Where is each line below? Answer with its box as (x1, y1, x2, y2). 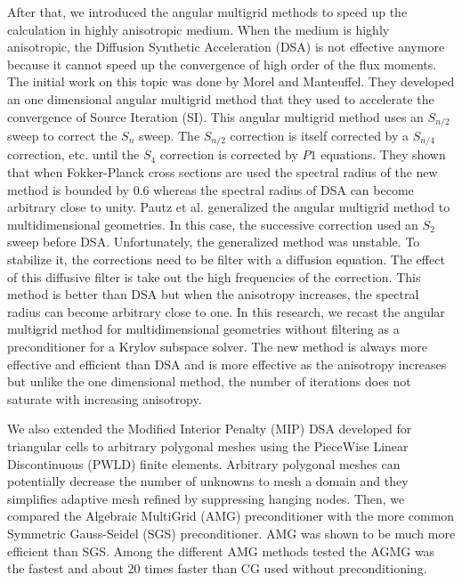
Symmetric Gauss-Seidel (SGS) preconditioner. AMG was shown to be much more (7, 523, 456, 542)
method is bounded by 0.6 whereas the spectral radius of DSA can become (7, 180, 414, 198)
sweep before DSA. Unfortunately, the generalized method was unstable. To (7, 232, 420, 251)
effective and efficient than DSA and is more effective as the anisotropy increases (7, 354, 447, 373)
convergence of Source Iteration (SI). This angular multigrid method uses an (7, 107, 424, 126)
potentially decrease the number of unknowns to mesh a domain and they (7, 472, 409, 490)
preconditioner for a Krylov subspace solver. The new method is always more (7, 337, 427, 355)
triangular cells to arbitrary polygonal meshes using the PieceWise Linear (7, 436, 409, 455)
